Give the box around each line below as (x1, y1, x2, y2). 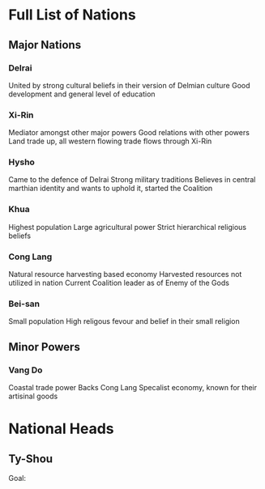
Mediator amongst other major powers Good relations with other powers (8, 128, 250, 138)
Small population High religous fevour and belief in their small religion (8, 317, 241, 326)
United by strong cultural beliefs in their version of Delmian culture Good (8, 80, 250, 90)
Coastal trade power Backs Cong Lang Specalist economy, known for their (8, 383, 258, 393)
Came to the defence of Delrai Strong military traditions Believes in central (8, 175, 256, 185)
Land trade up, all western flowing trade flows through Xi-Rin (8, 136, 212, 147)
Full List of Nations (8, 6, 136, 24)
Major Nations (8, 38, 82, 52)
